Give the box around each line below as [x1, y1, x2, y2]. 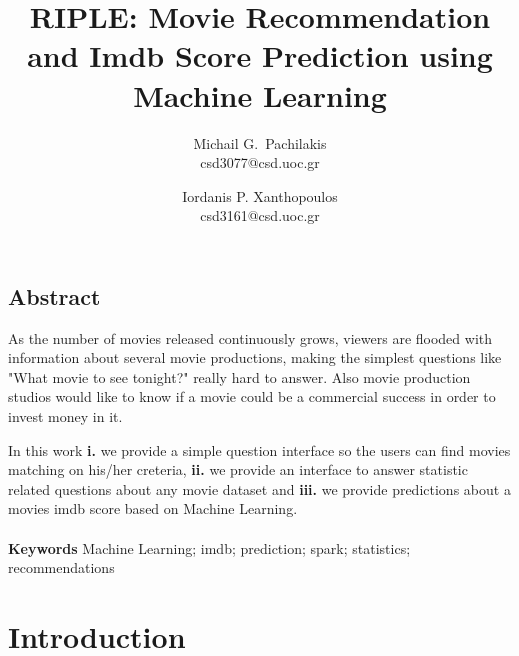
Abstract [8, 280, 101, 311]
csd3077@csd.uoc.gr [200, 152, 320, 173]
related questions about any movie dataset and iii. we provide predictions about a [8, 478, 511, 499]
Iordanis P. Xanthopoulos [182, 185, 338, 206]
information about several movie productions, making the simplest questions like [8, 347, 502, 368]
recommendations [8, 557, 115, 578]
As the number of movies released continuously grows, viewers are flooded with [8, 327, 493, 348]
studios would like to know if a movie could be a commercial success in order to [8, 386, 496, 407]
